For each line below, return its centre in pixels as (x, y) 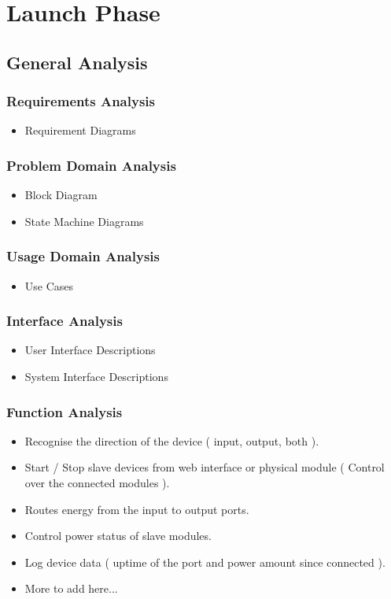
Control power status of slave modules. (118, 536)
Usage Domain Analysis (83, 256)
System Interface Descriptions (96, 376)
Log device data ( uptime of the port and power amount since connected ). (205, 562)
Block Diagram (61, 195)
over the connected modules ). (97, 483)
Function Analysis (65, 411)
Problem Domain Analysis (91, 165)
